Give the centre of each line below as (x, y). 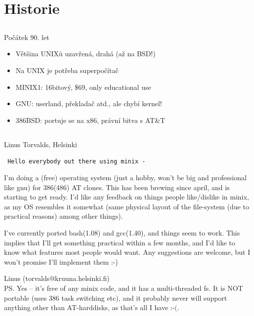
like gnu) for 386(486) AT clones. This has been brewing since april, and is (117, 187)
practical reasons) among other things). (63, 216)
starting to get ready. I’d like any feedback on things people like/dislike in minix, (127, 197)
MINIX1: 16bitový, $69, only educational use (83, 87)
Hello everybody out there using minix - (77, 162)
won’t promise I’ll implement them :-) (61, 261)
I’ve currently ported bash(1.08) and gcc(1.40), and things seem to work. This (122, 232)
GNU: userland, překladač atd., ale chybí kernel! (89, 103)
